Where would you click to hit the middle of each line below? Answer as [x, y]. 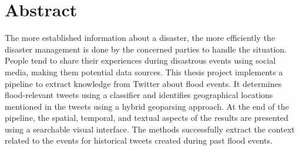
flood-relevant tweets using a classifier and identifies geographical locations [139, 95]
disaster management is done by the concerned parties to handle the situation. [146, 49]
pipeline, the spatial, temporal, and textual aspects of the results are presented [147, 118]
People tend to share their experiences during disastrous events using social [140, 60]
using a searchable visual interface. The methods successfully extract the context [150, 129]
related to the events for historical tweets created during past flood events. [139, 140]
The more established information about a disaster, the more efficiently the [140, 38]
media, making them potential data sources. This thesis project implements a [144, 71]
